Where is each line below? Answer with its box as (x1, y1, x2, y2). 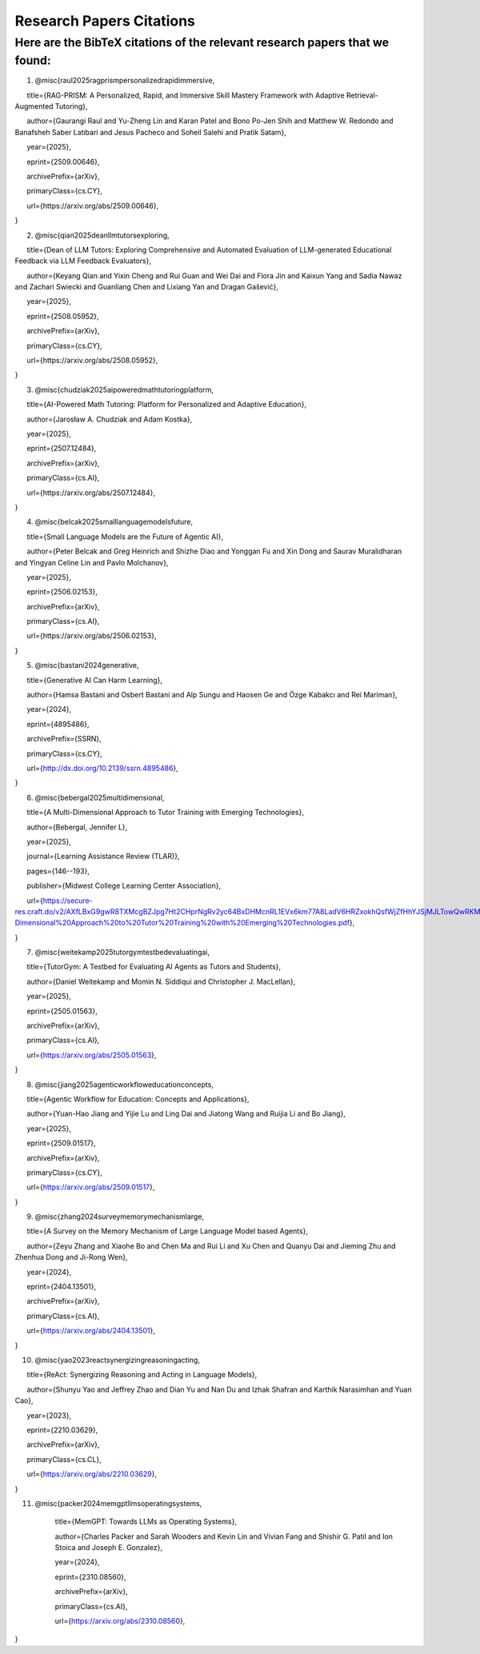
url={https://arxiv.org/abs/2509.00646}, (26, 201, 159, 210)
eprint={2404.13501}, (26, 1282, 97, 1292)
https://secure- (42, 896, 94, 905)
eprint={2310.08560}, (54, 1572, 126, 1581)
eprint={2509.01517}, (26, 1138, 96, 1148)
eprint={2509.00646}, (26, 157, 100, 166)
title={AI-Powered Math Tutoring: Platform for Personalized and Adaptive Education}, (26, 400, 307, 410)
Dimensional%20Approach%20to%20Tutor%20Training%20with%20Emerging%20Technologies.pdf (14, 918, 350, 928)
